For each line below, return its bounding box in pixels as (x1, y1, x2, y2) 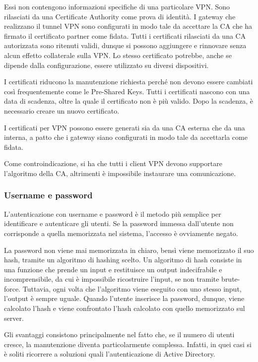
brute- (221, 274, 240, 284)
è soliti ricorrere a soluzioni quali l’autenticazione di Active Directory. (4, 349, 215, 359)
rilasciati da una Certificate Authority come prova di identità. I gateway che (4, 11, 236, 21)
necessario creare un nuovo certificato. (4, 105, 120, 116)
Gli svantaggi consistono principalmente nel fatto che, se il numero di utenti (4, 329, 235, 340)
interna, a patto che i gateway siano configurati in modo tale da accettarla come (4, 132, 248, 142)
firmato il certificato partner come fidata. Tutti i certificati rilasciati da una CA (4, 30, 246, 41)
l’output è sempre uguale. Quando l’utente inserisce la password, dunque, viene (4, 293, 245, 303)
